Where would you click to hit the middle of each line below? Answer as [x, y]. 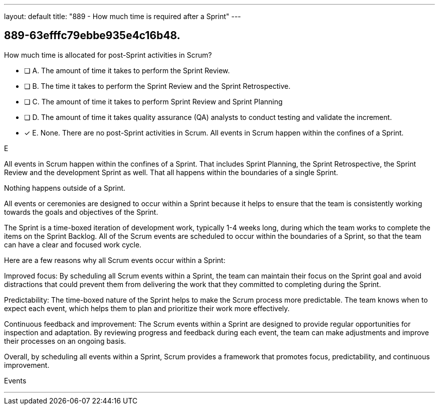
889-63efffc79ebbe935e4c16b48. [92, 36]
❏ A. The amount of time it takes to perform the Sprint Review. [127, 70]
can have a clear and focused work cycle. [73, 244]
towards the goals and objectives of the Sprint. [81, 212]
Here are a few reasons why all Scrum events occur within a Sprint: [115, 260]
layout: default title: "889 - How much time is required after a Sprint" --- [123, 16]
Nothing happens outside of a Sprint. [65, 188]
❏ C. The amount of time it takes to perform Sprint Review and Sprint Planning [153, 101]
